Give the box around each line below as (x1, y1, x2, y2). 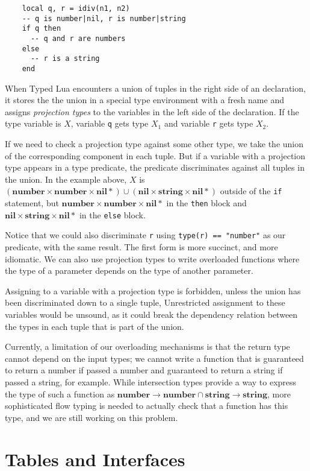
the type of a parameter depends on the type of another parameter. (5, 264, 253, 277)
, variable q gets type (70, 117, 149, 130)
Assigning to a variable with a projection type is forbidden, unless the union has (5, 284, 301, 297)
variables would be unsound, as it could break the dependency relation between (5, 308, 298, 320)
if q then (22, 24, 61, 33)
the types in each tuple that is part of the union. (5, 320, 184, 332)
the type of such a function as (5, 387, 115, 400)
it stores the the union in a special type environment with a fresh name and (5, 93, 284, 106)
